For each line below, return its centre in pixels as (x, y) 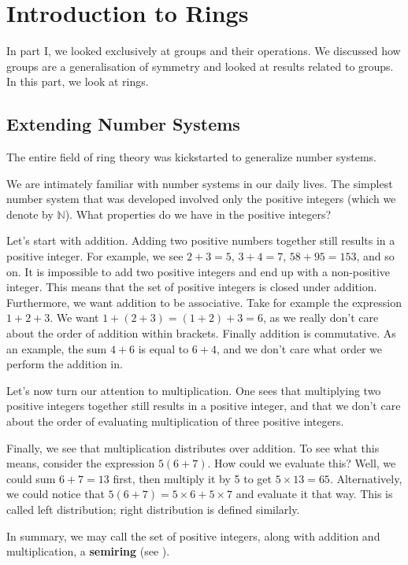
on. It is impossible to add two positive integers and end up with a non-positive (198, 271)
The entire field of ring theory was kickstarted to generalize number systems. (191, 157)
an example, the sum (57, 348)
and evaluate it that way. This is (314, 494)
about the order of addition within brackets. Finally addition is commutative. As (201, 333)
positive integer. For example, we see (95, 256)
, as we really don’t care (321, 318)
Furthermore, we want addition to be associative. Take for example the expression (204, 302)
